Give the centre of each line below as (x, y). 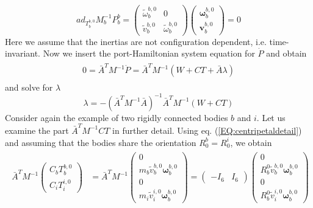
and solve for (29, 87)
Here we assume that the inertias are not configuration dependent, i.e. (136, 41)
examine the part (37, 130)
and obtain (286, 53)
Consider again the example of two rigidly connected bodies (117, 117)
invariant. (23, 53)
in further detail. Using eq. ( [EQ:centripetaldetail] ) (207, 130)
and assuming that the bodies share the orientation (101, 142)
